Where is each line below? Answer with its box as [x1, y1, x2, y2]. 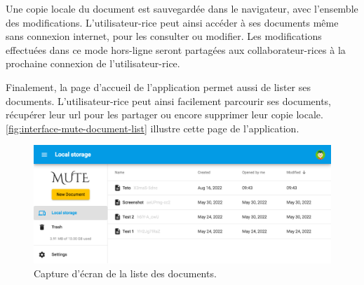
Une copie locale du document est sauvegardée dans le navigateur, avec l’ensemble [6, 1, 358, 15]
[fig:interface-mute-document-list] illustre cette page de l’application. [6, 120, 299, 135]
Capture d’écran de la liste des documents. [34, 265, 217, 280]
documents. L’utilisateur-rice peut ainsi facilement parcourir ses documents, [6, 93, 332, 108]
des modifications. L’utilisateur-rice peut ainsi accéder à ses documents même [6, 15, 339, 29]
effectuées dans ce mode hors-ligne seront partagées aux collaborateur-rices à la [6, 42, 346, 57]
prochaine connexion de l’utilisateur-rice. [6, 56, 180, 71]
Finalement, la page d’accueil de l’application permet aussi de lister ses [6, 79, 311, 94]
